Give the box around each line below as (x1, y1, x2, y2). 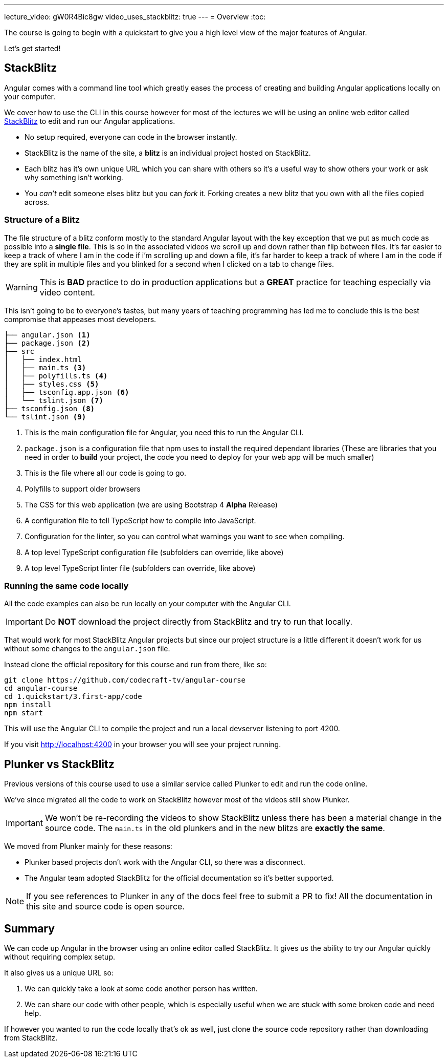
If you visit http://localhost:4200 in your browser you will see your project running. (4, 740, 281, 749)
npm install (4, 700, 52, 709)
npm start (4, 709, 43, 717)
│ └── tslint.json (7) (4, 396, 103, 405)
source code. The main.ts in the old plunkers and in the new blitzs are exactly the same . (44, 823, 385, 834)
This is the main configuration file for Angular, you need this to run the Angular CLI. (25, 428, 304, 437)
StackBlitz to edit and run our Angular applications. (4, 116, 175, 125)
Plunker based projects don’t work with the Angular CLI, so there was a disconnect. (25, 858, 305, 867)
